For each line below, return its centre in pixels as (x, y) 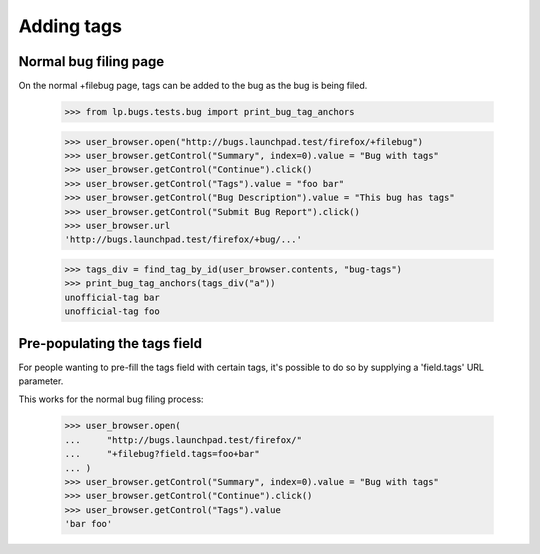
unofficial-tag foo (112, 311)
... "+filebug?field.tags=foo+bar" (162, 454)
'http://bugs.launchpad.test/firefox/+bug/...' (183, 239)
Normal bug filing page (91, 61)
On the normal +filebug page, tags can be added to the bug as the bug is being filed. (193, 86)
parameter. (41, 381)
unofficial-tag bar (112, 297)
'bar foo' (88, 524)
